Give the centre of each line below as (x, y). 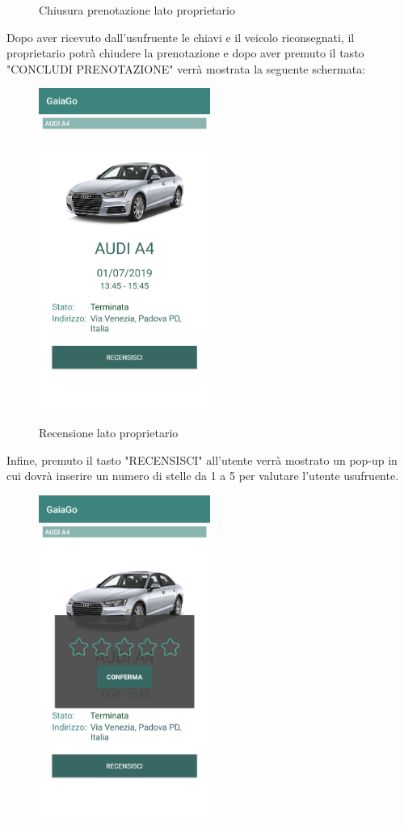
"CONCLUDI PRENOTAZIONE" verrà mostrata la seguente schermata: (186, 68)
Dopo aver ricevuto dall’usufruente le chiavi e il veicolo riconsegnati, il (181, 37)
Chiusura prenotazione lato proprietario (137, 10)
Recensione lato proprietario (109, 432)
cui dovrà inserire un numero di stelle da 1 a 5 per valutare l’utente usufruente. (203, 476)
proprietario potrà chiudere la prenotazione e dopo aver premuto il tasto (185, 53)
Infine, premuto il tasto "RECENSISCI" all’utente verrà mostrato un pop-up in (202, 459)
